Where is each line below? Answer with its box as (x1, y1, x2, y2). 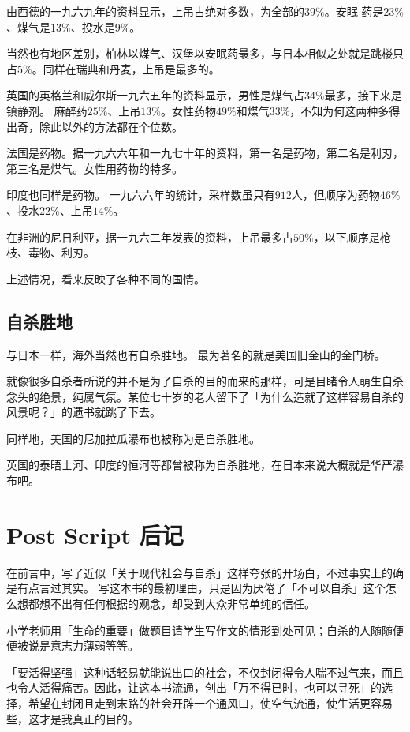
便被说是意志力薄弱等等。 (6, 637, 139, 654)
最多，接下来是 (324, 87, 402, 103)
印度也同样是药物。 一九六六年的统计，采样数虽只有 (6, 186, 275, 203)
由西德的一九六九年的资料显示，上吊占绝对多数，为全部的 (6, 3, 304, 19)
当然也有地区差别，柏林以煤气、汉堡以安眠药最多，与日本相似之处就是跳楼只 (6, 45, 404, 62)
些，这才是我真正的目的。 (6, 710, 139, 726)
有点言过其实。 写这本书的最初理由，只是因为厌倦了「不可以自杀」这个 (17, 580, 386, 596)
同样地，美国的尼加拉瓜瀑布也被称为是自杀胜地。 (6, 430, 260, 446)
